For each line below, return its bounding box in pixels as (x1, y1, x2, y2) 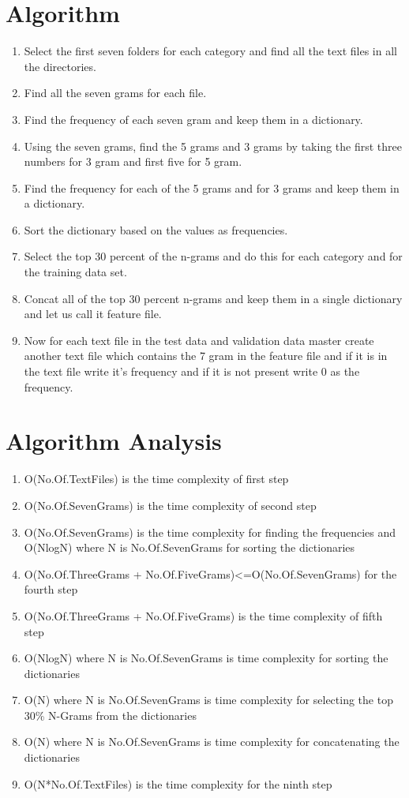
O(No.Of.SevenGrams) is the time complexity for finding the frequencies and (24, 523, 396, 540)
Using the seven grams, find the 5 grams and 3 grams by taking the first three (24, 137, 402, 154)
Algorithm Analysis (6, 425, 222, 457)
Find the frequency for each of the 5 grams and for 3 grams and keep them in (24, 179, 400, 196)
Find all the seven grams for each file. (24, 84, 207, 101)
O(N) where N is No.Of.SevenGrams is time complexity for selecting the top (24, 691, 393, 708)
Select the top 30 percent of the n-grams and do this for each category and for (24, 248, 403, 264)
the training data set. (24, 264, 127, 280)
